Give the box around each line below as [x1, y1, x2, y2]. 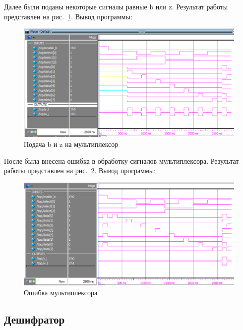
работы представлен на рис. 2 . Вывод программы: [4, 165, 156, 176]
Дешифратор [4, 311, 65, 327]
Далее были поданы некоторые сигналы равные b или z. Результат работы [4, 1, 228, 11]
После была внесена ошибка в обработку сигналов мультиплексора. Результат [4, 155, 239, 166]
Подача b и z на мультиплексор [24, 138, 119, 149]
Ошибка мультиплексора [24, 287, 98, 297]
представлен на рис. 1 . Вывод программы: [4, 11, 132, 21]
